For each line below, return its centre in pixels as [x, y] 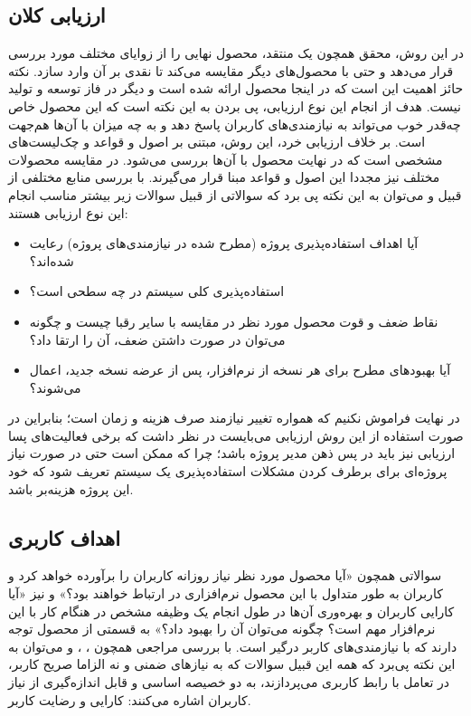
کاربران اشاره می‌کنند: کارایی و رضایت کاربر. [130, 699]
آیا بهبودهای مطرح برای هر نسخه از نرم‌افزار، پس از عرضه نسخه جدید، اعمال [240, 370]
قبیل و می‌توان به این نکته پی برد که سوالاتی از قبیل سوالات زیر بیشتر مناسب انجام [235, 194]
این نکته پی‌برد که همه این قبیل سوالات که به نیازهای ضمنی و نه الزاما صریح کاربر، [232, 664]
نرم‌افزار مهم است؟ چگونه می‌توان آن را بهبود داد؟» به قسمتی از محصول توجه [222, 629]
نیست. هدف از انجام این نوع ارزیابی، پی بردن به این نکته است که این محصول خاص [235, 105]
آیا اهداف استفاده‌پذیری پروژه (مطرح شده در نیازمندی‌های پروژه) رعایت [224, 243]
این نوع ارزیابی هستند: [68, 212]
